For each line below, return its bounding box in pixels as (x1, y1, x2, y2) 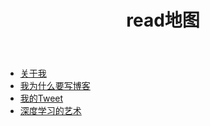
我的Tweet (19, 92, 64, 105)
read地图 (126, 9, 200, 32)
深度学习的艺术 (19, 105, 82, 117)
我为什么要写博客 (19, 80, 91, 92)
